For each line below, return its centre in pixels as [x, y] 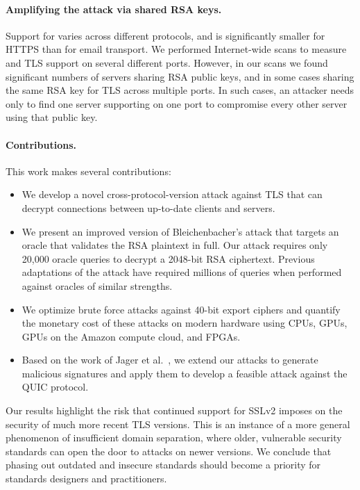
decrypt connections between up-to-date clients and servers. [148, 207]
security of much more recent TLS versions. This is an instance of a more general [178, 424]
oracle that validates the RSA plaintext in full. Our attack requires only [175, 245]
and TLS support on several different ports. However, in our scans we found [167, 62]
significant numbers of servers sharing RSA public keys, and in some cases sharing [180, 76]
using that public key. [52, 117]
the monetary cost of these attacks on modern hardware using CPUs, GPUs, [185, 323]
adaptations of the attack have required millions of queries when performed [182, 272]
